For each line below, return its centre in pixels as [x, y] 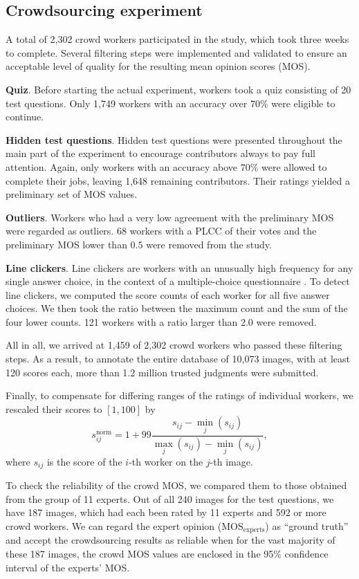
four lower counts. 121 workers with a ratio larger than [122, 321]
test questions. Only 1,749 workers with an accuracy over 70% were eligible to [171, 103]
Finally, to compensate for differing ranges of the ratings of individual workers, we [179, 395]
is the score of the [84, 461]
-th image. [231, 461]
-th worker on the [166, 461]
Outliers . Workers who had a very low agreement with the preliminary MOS [170, 217]
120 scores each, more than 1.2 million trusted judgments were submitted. [162, 372]
